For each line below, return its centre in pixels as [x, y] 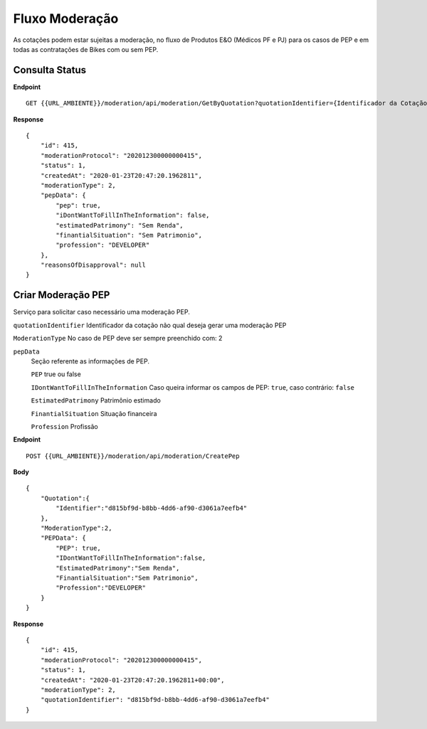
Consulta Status [50, 70]
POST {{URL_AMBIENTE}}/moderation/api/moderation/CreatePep [133, 456]
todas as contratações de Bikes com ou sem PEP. [86, 49]
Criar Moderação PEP [62, 295]
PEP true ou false [56, 374]
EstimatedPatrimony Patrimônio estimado [96, 400]
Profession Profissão [65, 426]
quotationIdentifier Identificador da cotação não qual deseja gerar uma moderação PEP [150, 325]
